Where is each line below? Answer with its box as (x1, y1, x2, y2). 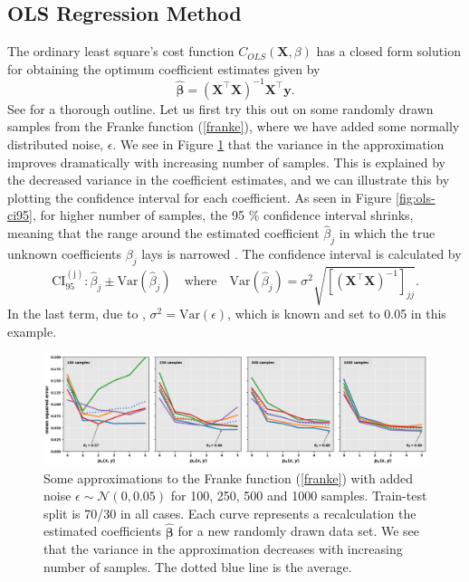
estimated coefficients (43, 521, 162, 540)
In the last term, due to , (7, 304, 146, 323)
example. (7, 322, 57, 340)
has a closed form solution (316, 42, 461, 61)
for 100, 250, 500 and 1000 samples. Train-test (170, 486, 427, 505)
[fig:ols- (396, 187, 435, 206)
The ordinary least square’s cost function (7, 42, 234, 61)
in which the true (339, 224, 435, 243)
